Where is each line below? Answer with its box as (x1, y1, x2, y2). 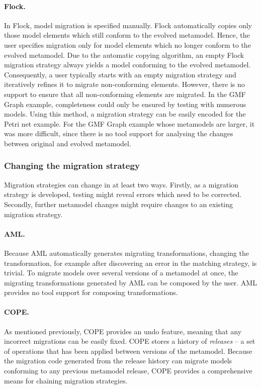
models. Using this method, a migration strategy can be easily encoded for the (4, 109, 246, 119)
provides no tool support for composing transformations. (4, 287, 178, 298)
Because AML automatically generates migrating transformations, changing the (4, 247, 249, 258)
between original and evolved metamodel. (4, 138, 131, 148)
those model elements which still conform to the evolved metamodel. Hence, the (4, 30, 250, 40)
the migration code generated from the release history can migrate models (4, 355, 232, 366)
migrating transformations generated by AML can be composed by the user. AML (4, 277, 257, 287)
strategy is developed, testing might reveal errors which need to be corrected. (4, 189, 242, 200)
